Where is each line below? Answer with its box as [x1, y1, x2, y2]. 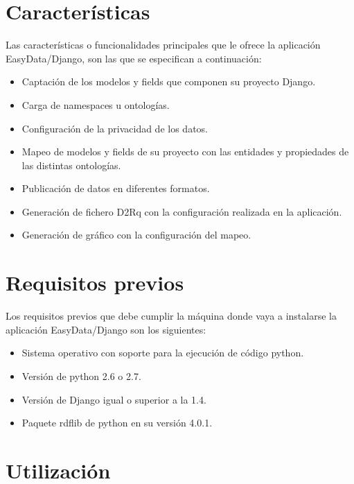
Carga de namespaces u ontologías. [21, 97, 170, 112]
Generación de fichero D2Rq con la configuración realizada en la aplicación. [21, 204, 342, 218]
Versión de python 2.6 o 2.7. [21, 368, 141, 383]
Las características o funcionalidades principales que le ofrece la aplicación [6, 37, 321, 52]
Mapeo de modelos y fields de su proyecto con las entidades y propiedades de [21, 144, 349, 159]
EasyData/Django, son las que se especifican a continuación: [6, 51, 262, 65]
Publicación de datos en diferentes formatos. [21, 181, 210, 196]
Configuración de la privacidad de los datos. [21, 121, 208, 135]
